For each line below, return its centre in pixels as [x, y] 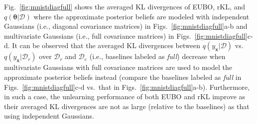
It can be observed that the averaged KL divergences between [106, 45]
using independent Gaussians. [49, 116]
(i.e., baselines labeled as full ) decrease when [157, 56]
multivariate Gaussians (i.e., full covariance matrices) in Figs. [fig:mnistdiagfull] [126, 35]
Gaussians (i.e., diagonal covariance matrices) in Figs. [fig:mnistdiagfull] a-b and [126, 26]
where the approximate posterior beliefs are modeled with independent [141, 16]
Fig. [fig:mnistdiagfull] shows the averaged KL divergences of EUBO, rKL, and [125, 6]
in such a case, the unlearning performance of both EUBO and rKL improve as [125, 96]
